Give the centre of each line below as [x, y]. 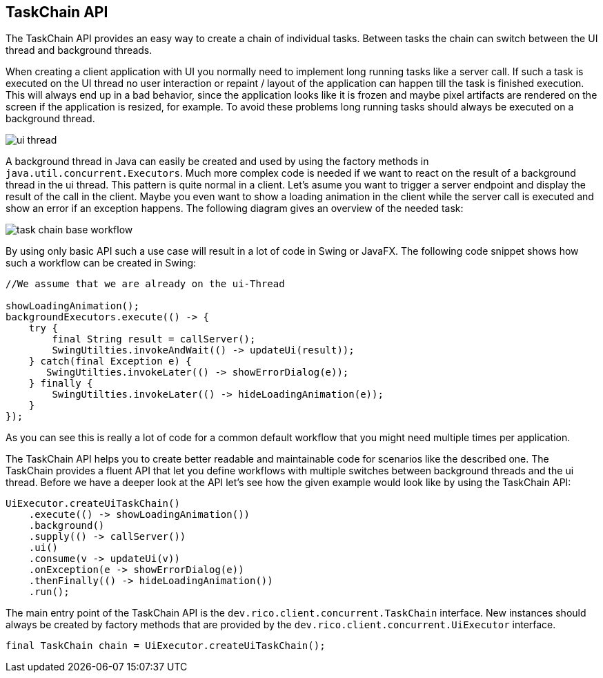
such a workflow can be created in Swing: [101, 263]
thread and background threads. [79, 50]
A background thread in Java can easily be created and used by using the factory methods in [217, 162]
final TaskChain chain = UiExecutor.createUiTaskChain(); [166, 646]
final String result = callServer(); [154, 339]
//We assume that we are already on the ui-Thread [145, 284]
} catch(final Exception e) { [110, 361]
